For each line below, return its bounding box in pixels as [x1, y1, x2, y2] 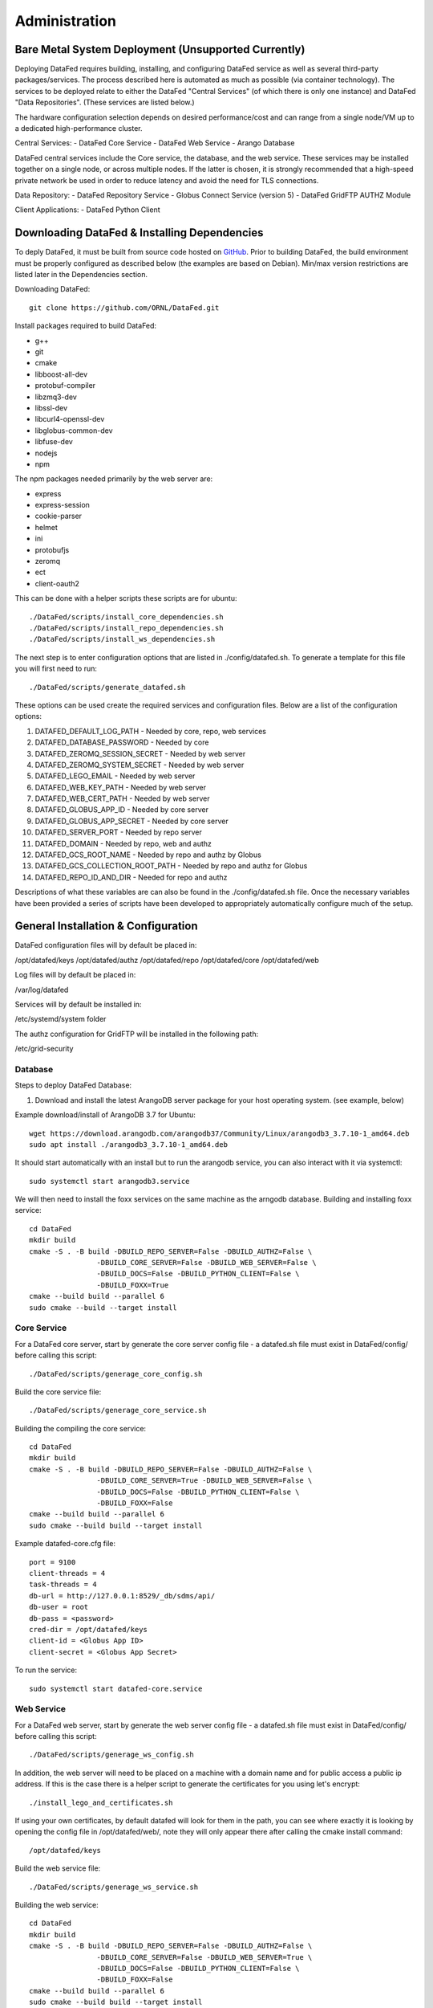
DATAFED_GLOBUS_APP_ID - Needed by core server [34, 805, 208, 814]
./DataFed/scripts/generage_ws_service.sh [29, 1882, 199, 1892]
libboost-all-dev [34, 369, 88, 379]
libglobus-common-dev [34, 426, 113, 435]
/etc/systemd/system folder [14, 1014, 107, 1024]
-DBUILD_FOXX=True [96, 1280, 169, 1289]
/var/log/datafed [14, 985, 69, 994]
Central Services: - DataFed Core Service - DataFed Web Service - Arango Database [14, 138, 296, 148]
